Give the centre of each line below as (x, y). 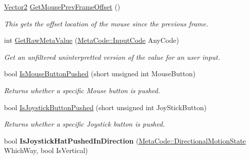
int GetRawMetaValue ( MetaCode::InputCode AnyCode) (91, 40)
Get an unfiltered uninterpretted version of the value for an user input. (112, 57)
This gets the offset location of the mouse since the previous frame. (106, 23)
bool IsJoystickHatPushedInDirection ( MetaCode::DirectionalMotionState (125, 140)
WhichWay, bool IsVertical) (46, 150)
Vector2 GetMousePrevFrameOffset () (62, 6)
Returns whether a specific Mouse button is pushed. (82, 90)
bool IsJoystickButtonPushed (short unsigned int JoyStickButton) (105, 107)
